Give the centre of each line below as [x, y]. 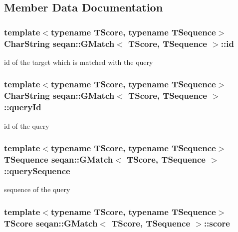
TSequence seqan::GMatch [59, 159]
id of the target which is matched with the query [79, 62]
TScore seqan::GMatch [51, 223]
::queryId [23, 107]
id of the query [27, 125]
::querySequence [37, 170]
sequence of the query [37, 189]
